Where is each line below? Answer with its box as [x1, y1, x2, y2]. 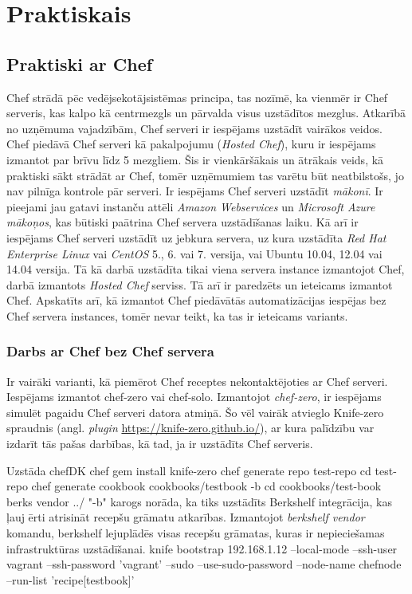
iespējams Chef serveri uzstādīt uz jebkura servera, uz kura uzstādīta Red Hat [6, 229, 386, 246]
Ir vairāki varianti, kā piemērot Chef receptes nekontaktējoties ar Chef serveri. [6, 372, 388, 389]
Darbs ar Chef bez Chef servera [6, 341, 214, 361]
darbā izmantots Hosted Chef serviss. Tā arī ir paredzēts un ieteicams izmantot [6, 276, 393, 293]
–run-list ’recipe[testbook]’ [6, 571, 135, 588]
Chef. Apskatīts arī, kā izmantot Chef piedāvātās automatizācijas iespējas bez [6, 292, 386, 309]
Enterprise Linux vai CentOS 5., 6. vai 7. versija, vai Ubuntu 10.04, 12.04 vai [6, 245, 383, 262]
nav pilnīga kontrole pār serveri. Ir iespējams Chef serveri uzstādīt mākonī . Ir [6, 183, 383, 199]
